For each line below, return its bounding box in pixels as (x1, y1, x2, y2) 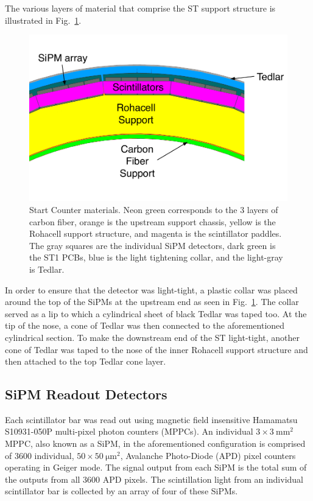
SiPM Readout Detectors (5, 385, 167, 404)
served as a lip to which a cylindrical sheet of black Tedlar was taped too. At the (5, 307, 307, 320)
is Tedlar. (29, 262, 65, 275)
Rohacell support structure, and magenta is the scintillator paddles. (29, 227, 282, 240)
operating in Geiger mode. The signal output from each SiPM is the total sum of (5, 461, 307, 474)
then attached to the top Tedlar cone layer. (5, 355, 166, 368)
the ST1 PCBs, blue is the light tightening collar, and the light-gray (29, 251, 283, 264)
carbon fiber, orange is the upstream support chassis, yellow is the (29, 215, 276, 228)
